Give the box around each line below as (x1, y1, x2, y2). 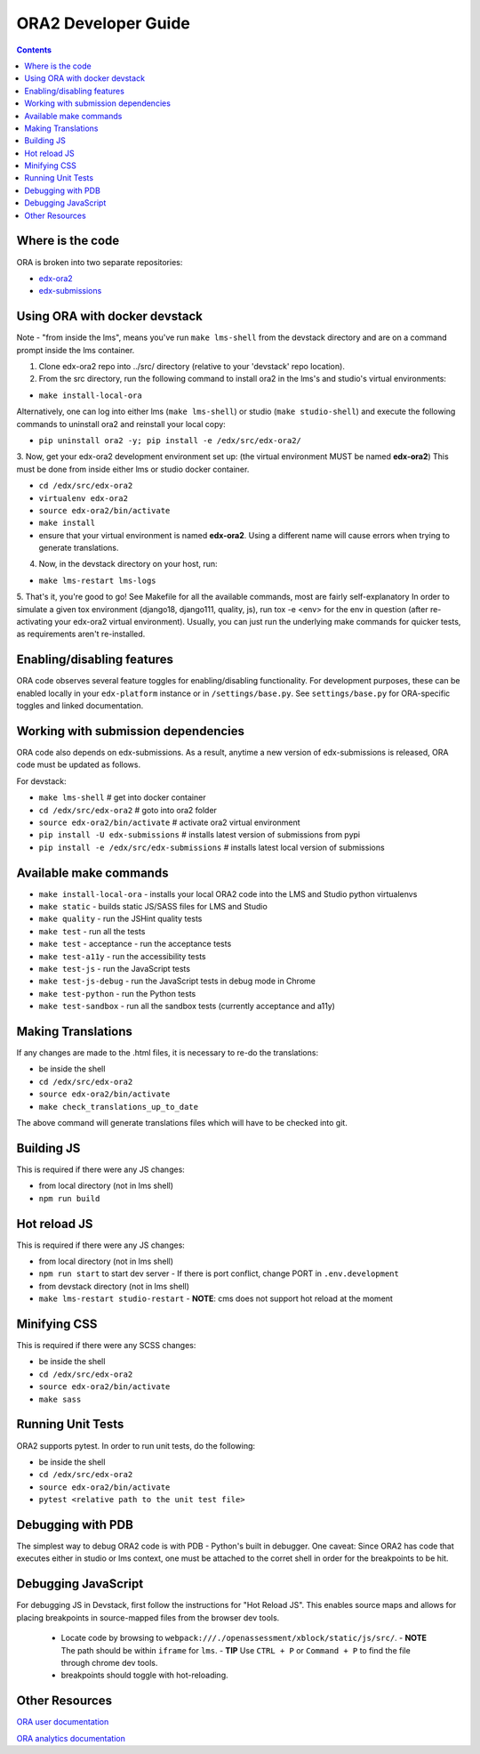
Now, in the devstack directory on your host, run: (38, 559, 218, 570)
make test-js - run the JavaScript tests (38, 964, 191, 974)
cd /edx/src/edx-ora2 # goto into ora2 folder (38, 804, 218, 815)
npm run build (38, 1193, 100, 1203)
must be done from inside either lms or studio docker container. (16, 464, 250, 474)
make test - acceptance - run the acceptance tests (38, 939, 232, 950)
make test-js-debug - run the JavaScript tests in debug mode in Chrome (38, 975, 316, 987)
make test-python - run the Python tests (38, 988, 196, 998)
